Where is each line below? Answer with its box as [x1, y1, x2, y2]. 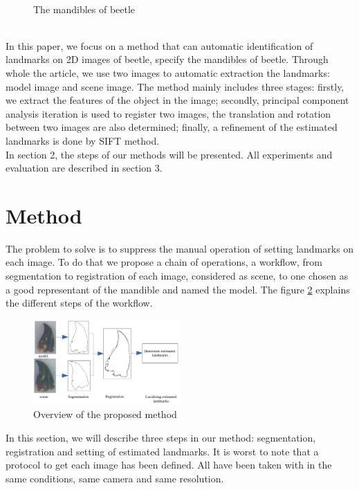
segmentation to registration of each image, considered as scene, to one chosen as [6, 269, 349, 283]
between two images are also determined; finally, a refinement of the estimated [6, 120, 338, 134]
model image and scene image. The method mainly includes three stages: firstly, [6, 79, 344, 93]
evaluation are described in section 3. [6, 161, 163, 175]
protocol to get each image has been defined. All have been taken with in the [6, 457, 332, 472]
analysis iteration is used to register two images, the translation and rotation [6, 106, 331, 120]
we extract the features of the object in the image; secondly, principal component [6, 93, 349, 107]
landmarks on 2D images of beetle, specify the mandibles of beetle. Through [6, 52, 329, 66]
